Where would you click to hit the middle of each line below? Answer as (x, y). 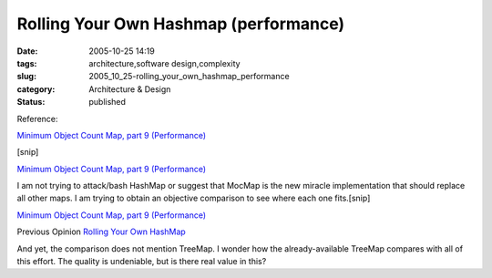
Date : (27, 51)
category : (36, 89)
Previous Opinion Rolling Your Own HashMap (101, 232)
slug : (26, 77)
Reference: (37, 118)
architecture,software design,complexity (164, 63)
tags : (27, 63)
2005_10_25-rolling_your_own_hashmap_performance (190, 77)
